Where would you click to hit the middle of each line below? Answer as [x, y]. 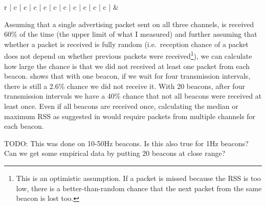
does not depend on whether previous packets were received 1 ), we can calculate [128, 55]
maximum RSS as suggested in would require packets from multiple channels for [130, 116]
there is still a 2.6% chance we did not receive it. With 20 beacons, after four [125, 86]
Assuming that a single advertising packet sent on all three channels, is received [129, 24]
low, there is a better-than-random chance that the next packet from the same [139, 188]
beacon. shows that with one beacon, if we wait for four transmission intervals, [127, 76]
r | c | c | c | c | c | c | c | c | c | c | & [61, 7]
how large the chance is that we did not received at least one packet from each [127, 66]
